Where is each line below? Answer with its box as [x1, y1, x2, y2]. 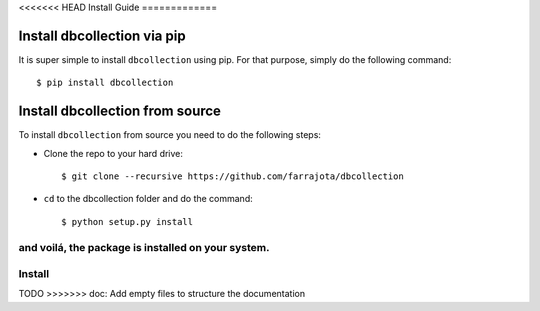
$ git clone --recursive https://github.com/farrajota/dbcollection [61, 170, 404, 182]
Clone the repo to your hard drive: [43, 147, 184, 159]
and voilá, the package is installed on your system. [18, 240, 270, 254]
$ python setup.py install [61, 216, 194, 227]
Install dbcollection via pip [18, 27, 186, 44]
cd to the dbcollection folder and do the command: [43, 193, 254, 205]
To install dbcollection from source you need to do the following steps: [18, 129, 322, 141]
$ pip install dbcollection [36, 77, 174, 89]
